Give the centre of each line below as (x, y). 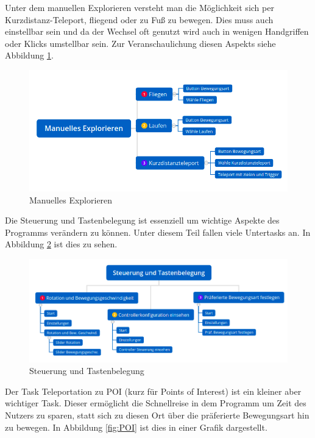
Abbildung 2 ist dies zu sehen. (61, 244)
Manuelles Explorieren (71, 200)
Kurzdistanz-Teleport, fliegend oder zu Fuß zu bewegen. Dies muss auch (139, 19)
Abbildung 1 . (29, 55)
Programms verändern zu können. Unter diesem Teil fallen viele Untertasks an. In (158, 232)
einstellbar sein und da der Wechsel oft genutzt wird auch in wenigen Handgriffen (157, 31)
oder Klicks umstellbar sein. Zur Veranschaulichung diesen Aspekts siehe (140, 43)
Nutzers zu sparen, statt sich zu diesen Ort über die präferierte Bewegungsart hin (157, 415)
